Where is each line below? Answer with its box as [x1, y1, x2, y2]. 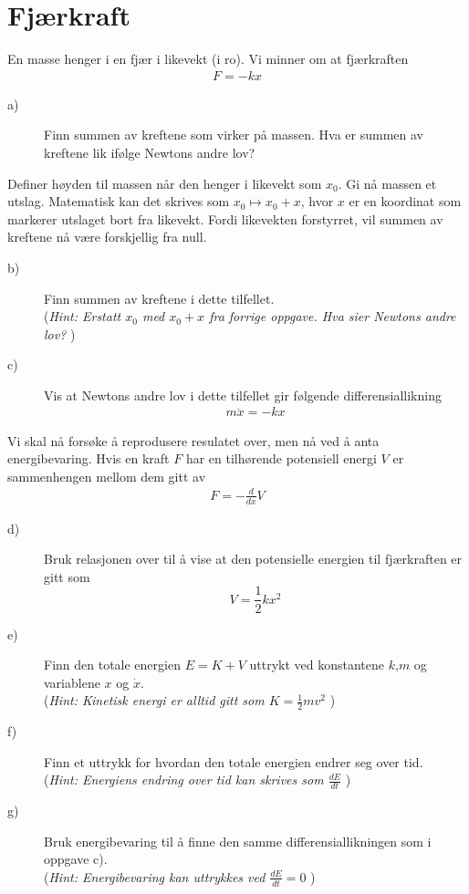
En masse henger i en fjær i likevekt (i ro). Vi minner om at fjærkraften [7, 49, 409, 68]
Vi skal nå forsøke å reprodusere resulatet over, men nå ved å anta [7, 431, 380, 450]
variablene [44, 672, 100, 691]
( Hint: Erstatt [44, 307, 121, 326]
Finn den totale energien [44, 655, 181, 674]
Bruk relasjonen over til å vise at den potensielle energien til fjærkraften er [44, 549, 463, 568]
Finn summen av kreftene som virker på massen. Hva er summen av [44, 125, 424, 144]
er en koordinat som [349, 192, 462, 211]
